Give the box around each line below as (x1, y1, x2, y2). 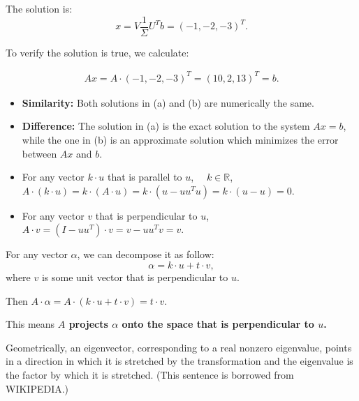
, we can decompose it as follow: (77, 247, 214, 262)
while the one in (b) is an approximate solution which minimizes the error (22, 132, 339, 146)
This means (6, 317, 55, 331)
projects (68, 317, 108, 331)
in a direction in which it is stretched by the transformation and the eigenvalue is (6, 354, 353, 368)
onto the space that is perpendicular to (122, 317, 314, 331)
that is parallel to (107, 169, 182, 184)
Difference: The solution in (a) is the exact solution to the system (22, 119, 310, 133)
